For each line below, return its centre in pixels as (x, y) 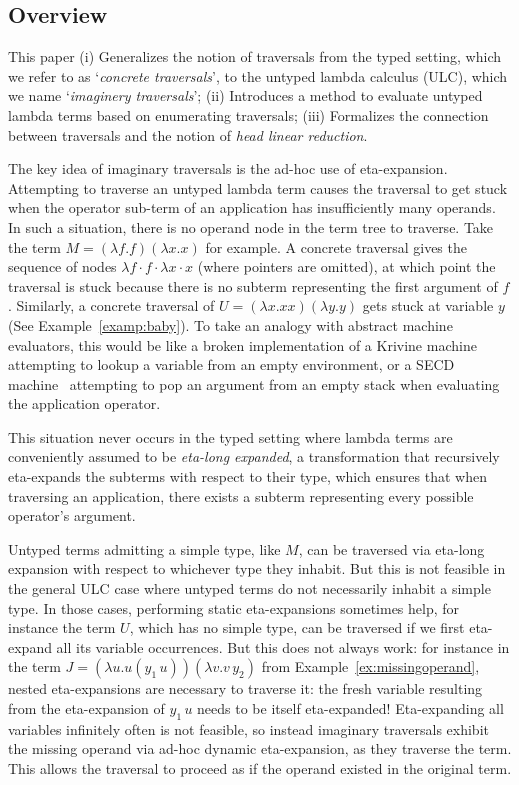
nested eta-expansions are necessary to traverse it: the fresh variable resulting (245, 688)
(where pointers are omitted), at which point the (346, 266)
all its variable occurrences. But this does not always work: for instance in (283, 646)
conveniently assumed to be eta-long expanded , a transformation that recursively (254, 456)
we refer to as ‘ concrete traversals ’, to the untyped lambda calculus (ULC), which (258, 75)
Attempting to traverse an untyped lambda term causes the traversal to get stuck (258, 187)
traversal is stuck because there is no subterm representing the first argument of (253, 285)
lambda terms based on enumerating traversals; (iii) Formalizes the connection (248, 114)
